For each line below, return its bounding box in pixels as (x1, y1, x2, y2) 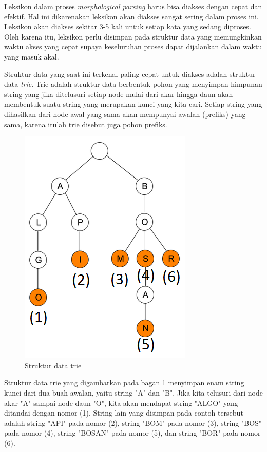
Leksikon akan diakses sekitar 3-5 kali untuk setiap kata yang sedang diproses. (4, 21, 251, 32)
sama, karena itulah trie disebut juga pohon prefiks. (4, 119, 167, 129)
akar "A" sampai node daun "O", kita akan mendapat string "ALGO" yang (4, 397, 238, 408)
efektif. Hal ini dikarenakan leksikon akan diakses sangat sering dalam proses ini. (4, 11, 259, 22)
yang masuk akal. (4, 51, 59, 62)
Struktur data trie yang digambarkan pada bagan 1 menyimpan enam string (4, 377, 244, 388)
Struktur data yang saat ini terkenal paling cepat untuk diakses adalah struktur (4, 68, 256, 79)
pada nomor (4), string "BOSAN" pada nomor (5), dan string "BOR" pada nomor (4, 427, 261, 438)
